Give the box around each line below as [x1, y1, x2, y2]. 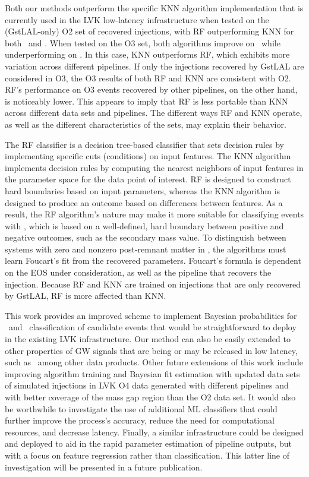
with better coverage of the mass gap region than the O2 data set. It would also [5, 391, 296, 403]
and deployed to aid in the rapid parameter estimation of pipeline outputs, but [5, 437, 292, 450]
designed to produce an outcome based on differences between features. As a [5, 196, 283, 209]
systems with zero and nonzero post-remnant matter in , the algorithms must [5, 242, 286, 255]
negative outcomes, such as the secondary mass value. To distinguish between [5, 231, 286, 244]
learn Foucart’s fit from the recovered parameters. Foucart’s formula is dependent [5, 254, 301, 267]
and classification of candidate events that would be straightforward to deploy [8, 321, 297, 333]
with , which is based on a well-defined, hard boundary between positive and [5, 219, 284, 232]
